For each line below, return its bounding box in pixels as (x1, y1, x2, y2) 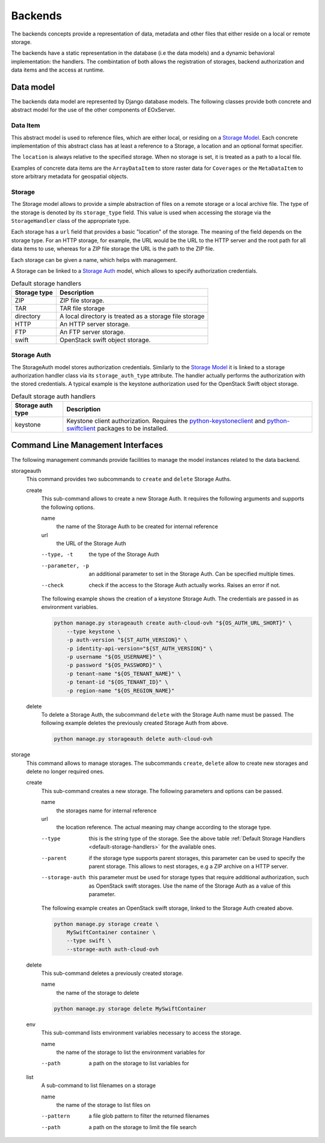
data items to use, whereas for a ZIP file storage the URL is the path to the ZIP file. (11, 245, 215, 252)
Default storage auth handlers (11, 392, 96, 400)
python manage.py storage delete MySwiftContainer (54, 1005, 207, 1012)
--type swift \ (66, 937, 111, 944)
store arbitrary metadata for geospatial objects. (11, 173, 129, 180)
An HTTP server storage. (59, 320, 131, 328)
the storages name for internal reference (56, 807, 157, 814)
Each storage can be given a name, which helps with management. (11, 256, 178, 263)
